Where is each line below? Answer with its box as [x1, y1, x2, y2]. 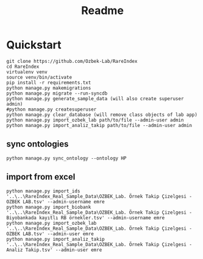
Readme [81, 4, 124, 18]
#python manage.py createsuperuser [6, 106, 97, 112]
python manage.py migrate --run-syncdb [6, 90, 108, 97]
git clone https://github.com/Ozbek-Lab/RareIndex [6, 58, 138, 64]
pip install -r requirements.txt [6, 79, 91, 86]
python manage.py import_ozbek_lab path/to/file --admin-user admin [6, 117, 184, 123]
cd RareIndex [6, 64, 40, 70]
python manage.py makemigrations [6, 85, 91, 91]
